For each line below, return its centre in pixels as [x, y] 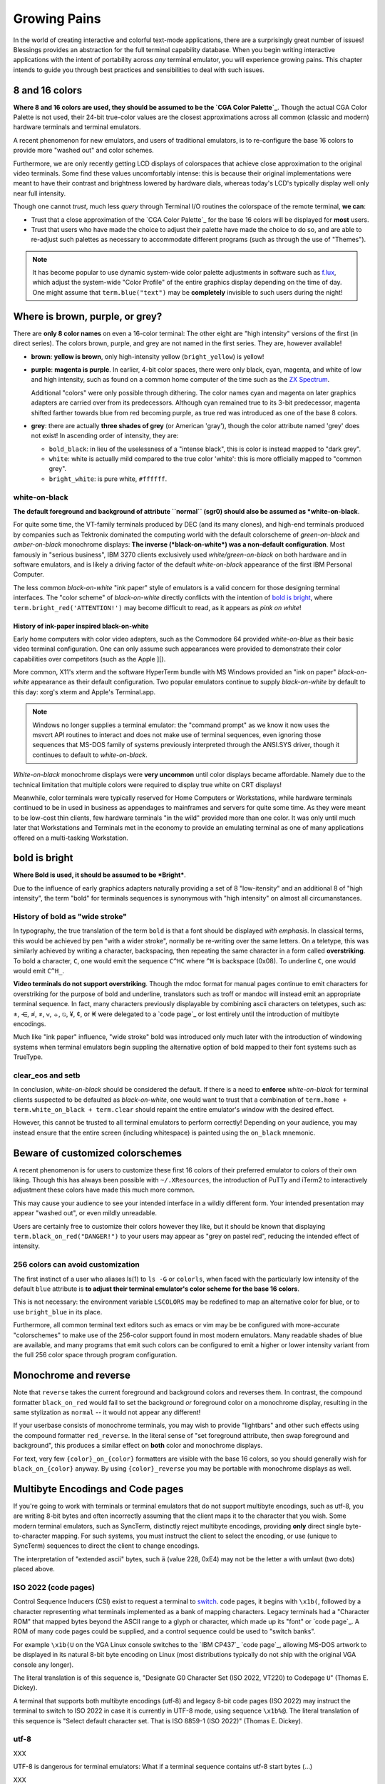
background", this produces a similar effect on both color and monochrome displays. [138, 1446]
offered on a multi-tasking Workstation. [71, 838]
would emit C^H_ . [38, 970]
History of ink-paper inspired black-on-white [81, 626]
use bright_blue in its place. [58, 1312]
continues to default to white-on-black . [90, 755]
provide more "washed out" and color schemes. [84, 151]
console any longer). [43, 1664]
